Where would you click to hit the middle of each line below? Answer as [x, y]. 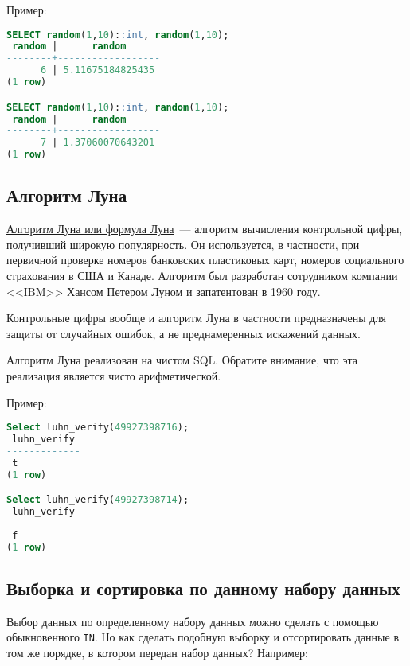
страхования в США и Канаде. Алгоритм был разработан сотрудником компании [202, 275]
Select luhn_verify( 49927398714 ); [98, 500]
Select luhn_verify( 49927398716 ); [98, 428]
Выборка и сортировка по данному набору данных [203, 588]
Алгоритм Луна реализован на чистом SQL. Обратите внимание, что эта [182, 360]
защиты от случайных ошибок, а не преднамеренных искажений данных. [184, 333]
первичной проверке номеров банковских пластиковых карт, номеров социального [205, 260]
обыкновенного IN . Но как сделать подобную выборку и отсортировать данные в [203, 637]
